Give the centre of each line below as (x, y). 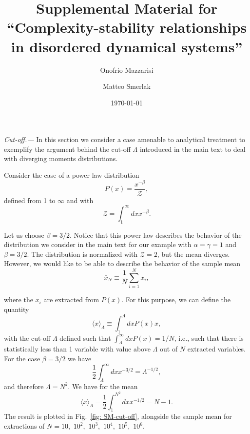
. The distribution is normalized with (82, 254)
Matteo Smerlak (127, 86)
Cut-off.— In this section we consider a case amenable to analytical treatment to (125, 139)
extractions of (24, 426)
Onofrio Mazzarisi (127, 70)
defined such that (85, 338)
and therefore (24, 386)
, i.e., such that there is (209, 338)
